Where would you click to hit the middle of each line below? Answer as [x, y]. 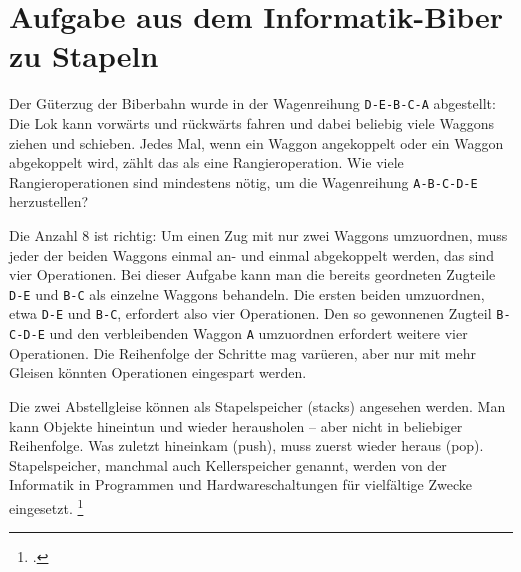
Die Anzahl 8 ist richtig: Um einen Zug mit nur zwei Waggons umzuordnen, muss [258, 235]
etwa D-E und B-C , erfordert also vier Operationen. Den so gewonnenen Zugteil [250, 313]
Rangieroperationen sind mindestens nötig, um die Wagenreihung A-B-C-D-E [243, 181]
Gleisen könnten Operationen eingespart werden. [158, 372]
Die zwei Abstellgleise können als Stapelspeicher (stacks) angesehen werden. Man [257, 405]
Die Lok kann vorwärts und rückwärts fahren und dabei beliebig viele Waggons [252, 122]
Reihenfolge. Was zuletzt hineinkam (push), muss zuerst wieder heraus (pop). [246, 445]
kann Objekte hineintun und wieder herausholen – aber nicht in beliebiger [236, 425]
